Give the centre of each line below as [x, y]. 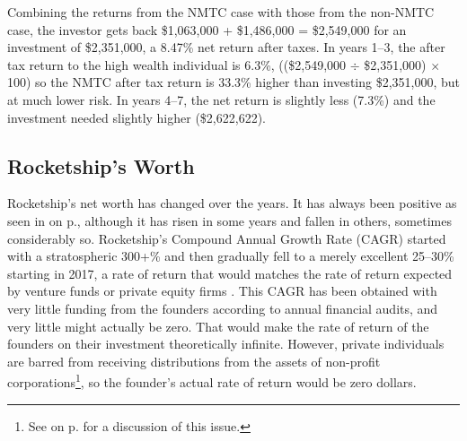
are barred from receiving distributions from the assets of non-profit [194, 361]
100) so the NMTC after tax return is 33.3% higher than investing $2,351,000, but [234, 82]
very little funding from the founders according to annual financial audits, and [223, 308]
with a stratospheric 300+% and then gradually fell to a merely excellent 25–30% [231, 256]
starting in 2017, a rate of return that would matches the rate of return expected [230, 273]
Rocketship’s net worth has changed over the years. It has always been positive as [232, 203]
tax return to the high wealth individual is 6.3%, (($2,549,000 [177, 64]
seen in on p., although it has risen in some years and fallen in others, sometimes [229, 220]
